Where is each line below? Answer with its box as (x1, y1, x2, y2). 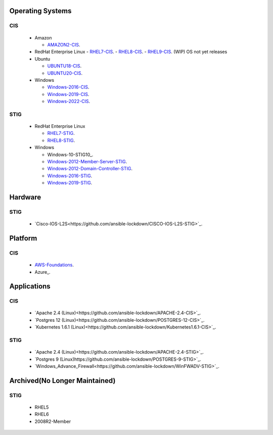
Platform (9, 234, 37, 243)
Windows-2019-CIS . (47, 91, 89, 97)
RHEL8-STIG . (47, 137, 75, 143)
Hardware (9, 192, 41, 202)
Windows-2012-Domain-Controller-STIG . (47, 166, 132, 172)
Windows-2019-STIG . (47, 180, 93, 186)
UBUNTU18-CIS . (47, 63, 82, 69)
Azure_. (34, 269, 51, 275)
